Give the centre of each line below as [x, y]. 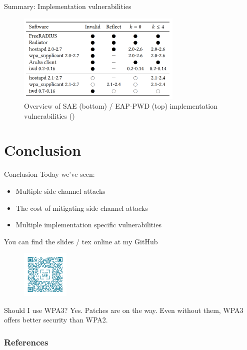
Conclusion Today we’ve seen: [49, 174]
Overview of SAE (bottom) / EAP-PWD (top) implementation [121, 106]
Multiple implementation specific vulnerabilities [88, 225]
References [26, 342]
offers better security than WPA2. [56, 320]
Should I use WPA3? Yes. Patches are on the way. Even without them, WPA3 [124, 310]
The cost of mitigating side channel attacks [82, 208]
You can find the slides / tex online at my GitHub [81, 241]
